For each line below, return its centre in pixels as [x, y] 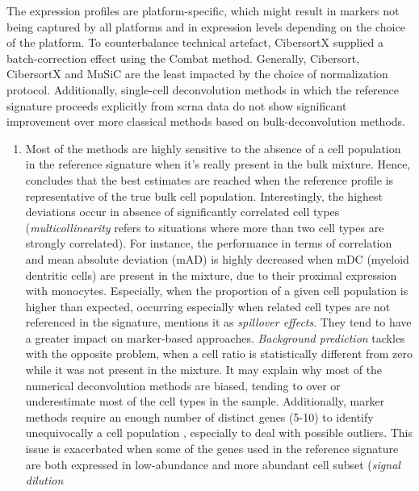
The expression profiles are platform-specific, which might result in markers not [203, 10]
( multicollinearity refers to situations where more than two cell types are [205, 227]
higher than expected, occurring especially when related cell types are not [208, 306]
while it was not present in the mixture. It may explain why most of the [204, 370]
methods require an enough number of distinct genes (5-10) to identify [199, 416]
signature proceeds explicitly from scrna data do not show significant [177, 105]
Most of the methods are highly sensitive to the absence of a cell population [213, 148]
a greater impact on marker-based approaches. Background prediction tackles [215, 337]
